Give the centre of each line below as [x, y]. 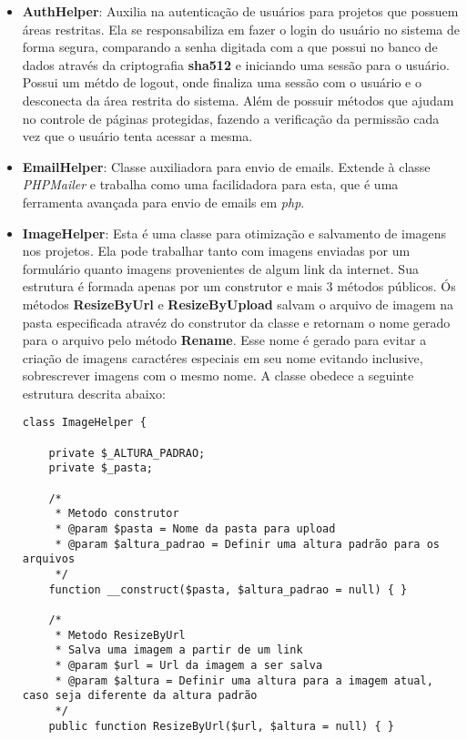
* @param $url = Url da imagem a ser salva [189, 665]
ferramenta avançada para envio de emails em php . [163, 202]
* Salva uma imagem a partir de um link [179, 650]
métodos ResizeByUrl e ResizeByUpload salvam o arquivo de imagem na [238, 304]
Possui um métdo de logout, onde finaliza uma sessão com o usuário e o [222, 82]
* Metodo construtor [117, 514]
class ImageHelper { [84, 423]
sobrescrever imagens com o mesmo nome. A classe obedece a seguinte [218, 375]
